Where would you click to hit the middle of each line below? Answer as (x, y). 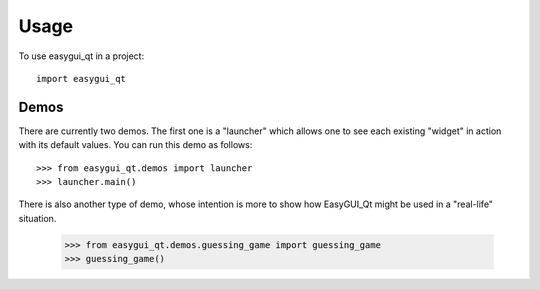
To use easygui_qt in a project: (81, 56)
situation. (37, 218)
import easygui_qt (81, 78)
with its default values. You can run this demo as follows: (135, 145)
